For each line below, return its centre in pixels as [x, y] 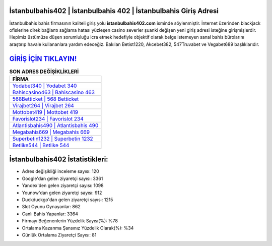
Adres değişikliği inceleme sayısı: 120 [60, 171]
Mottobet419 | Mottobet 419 [45, 112]
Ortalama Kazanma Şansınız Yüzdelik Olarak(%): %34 [78, 228]
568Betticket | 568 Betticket [46, 99]
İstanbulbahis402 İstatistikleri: [59, 160]
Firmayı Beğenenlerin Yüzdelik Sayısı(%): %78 [70, 221]
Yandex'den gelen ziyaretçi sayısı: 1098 [63, 186]
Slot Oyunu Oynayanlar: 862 [51, 207]
